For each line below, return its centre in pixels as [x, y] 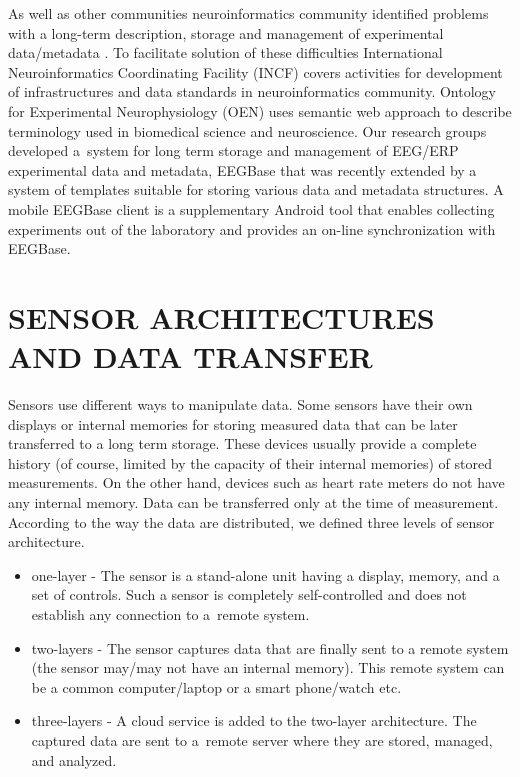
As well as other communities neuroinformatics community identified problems [248, 13]
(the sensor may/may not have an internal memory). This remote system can [268, 667]
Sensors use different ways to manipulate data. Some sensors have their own [240, 404]
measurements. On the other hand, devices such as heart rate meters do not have [256, 482]
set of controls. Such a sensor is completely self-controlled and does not [249, 594]
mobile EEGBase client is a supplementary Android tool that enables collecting [251, 208]
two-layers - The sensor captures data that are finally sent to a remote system [270, 647]
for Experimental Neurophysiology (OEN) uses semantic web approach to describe [260, 110]
